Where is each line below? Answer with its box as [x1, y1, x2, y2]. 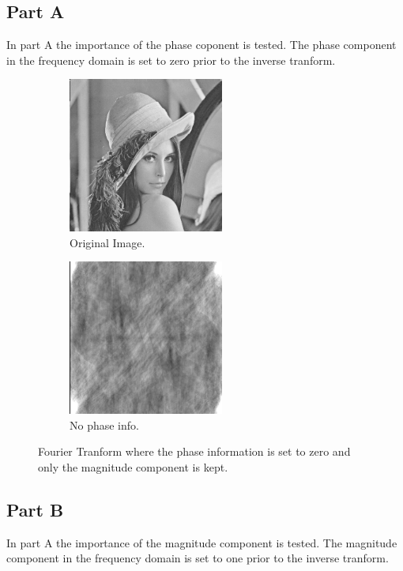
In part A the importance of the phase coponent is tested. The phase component [6, 36, 397, 53]
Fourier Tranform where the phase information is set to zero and [38, 443, 351, 460]
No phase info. [70, 416, 139, 433]
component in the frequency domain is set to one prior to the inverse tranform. [6, 550, 389, 566]
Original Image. [70, 234, 145, 250]
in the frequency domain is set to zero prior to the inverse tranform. [6, 51, 336, 68]
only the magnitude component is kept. [38, 458, 228, 475]
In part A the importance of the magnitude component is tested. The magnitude [6, 534, 397, 550]
